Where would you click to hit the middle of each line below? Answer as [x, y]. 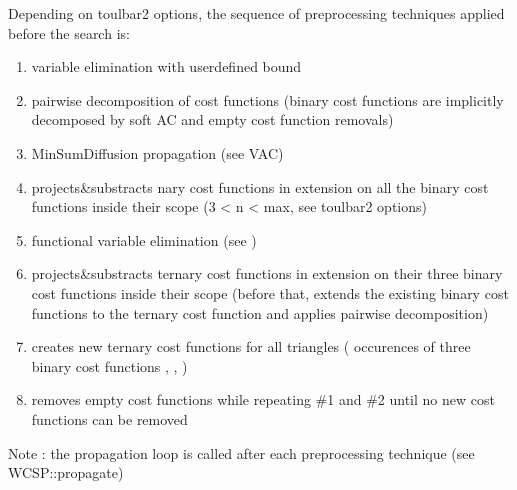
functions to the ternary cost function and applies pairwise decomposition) [260, 312]
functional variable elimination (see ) [144, 239]
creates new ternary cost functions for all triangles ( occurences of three [251, 346]
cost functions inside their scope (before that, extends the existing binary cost [270, 292]
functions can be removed [109, 418]
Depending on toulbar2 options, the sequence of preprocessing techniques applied [256, 13]
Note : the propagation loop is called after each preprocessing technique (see [241, 452]
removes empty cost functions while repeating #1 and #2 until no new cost [263, 399]
